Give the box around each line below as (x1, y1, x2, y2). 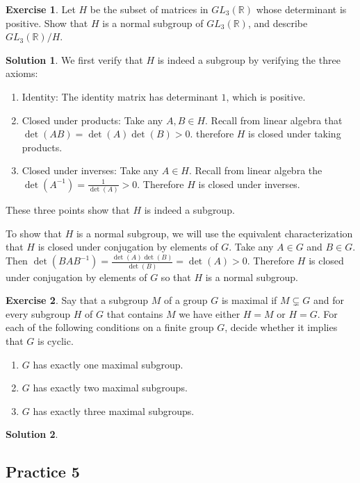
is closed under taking (248, 126, 341, 141)
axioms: (6, 66, 38, 80)
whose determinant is (256, 2, 347, 16)
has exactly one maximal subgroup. (33, 357, 183, 371)
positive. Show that (6, 15, 88, 30)
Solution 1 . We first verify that (6, 52, 143, 67)
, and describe (247, 15, 308, 30)
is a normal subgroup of (102, 15, 204, 30)
